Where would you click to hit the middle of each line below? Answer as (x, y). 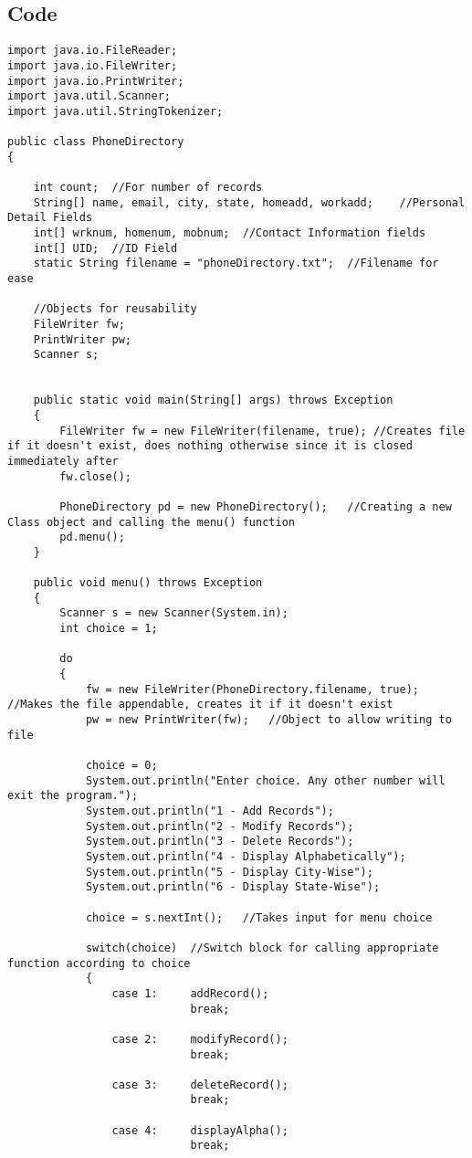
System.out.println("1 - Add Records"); (210, 811)
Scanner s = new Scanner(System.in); (174, 613)
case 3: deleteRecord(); (200, 1084)
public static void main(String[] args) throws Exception (213, 400)
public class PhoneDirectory (96, 142)
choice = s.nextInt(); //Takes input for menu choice (259, 917)
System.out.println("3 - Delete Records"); (220, 842)
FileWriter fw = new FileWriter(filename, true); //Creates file (262, 431)
